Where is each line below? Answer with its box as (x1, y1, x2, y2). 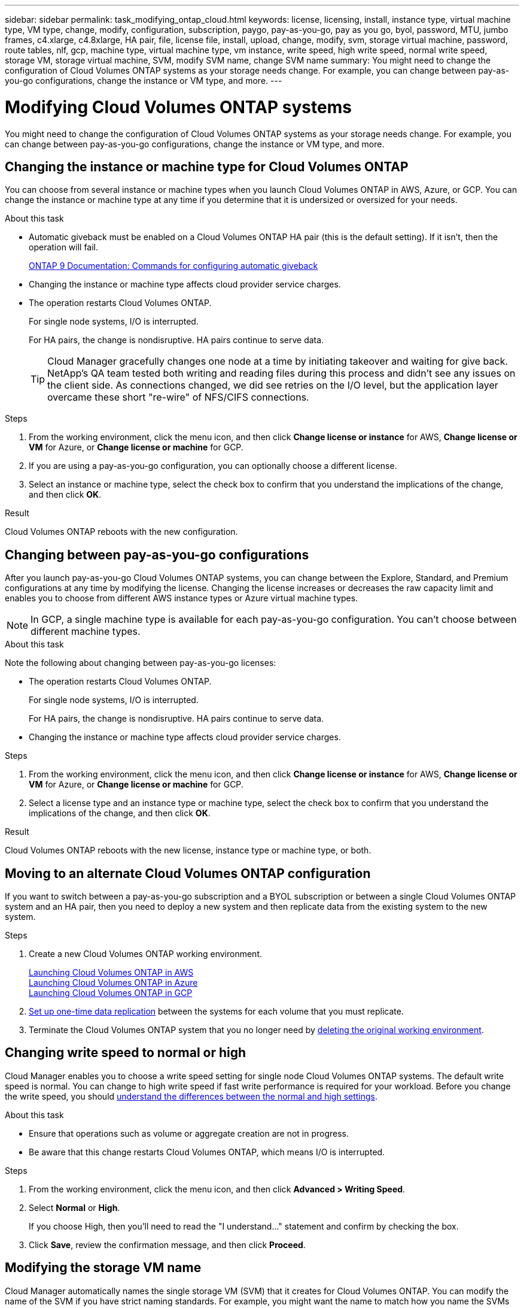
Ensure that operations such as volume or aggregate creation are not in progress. (29, 1128, 349, 1139)
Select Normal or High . (29, 1202, 120, 1213)
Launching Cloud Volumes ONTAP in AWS (29, 967, 194, 978)
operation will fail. (29, 242, 99, 253)
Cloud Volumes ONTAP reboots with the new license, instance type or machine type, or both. (5, 845, 371, 856)
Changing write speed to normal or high (5, 1045, 246, 1061)
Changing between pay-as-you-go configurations (5, 547, 309, 562)
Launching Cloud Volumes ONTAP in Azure (29, 977, 198, 988)
